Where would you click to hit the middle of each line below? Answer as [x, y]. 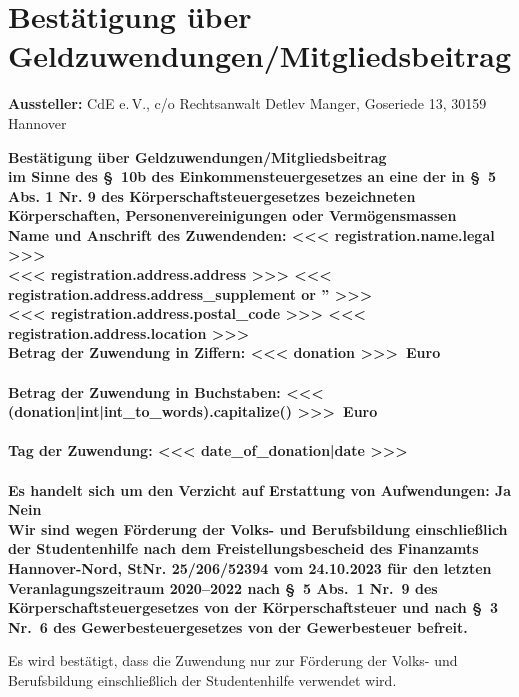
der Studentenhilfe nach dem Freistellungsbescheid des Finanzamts [243, 548]
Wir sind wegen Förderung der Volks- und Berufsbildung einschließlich [258, 528]
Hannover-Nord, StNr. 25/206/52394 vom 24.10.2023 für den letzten [250, 567]
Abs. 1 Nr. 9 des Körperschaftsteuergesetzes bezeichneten [212, 195]
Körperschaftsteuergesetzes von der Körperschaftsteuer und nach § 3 [253, 607]
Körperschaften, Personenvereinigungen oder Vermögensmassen [232, 215]
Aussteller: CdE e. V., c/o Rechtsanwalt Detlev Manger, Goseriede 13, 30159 [247, 103]
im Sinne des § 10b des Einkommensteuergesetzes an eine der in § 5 [252, 176]
